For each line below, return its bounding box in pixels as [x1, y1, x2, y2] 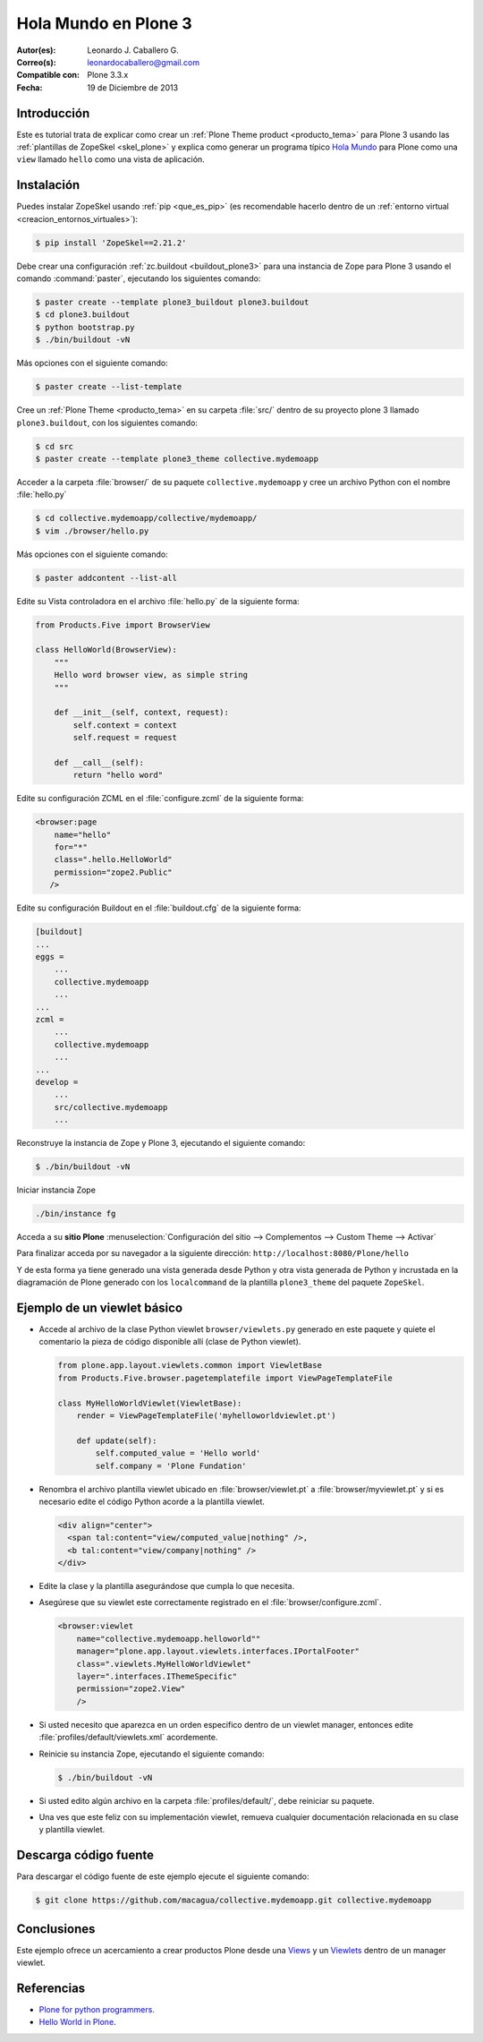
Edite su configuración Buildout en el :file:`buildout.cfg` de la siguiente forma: [16, 902, 301, 913]
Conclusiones [16, 1921, 96, 1936]
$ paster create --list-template [35, 381, 182, 392]
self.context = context [72, 720, 178, 730]
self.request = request [72, 732, 178, 743]
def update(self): [76, 1435, 157, 1446]
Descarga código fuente [16, 1848, 154, 1863]
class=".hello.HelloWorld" [54, 855, 174, 865]
